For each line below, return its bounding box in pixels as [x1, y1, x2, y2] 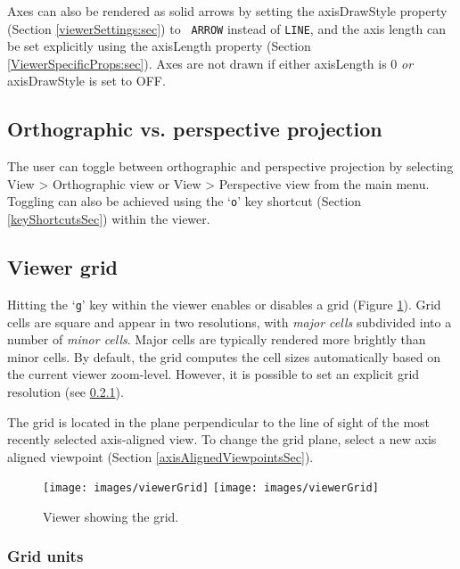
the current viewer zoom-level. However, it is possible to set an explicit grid [7, 365, 420, 383]
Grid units [7, 545, 84, 567]
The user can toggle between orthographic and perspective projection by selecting [7, 157, 454, 176]
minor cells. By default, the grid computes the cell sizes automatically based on [7, 347, 440, 366]
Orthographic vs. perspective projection [7, 115, 382, 143]
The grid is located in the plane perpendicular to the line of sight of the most [7, 412, 431, 431]
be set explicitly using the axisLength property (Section [7, 37, 311, 55]
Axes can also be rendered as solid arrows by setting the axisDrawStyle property [7, 2, 448, 20]
